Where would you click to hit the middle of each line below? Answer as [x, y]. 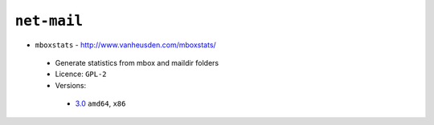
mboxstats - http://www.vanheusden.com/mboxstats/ [125, 45]
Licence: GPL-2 [81, 74]
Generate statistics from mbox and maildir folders [137, 62]
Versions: [71, 85]
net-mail [49, 21]
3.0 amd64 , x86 [100, 103]
